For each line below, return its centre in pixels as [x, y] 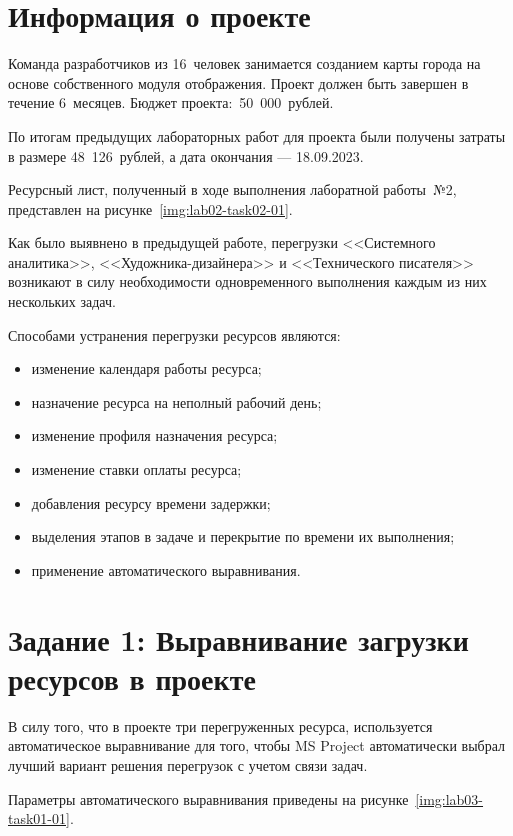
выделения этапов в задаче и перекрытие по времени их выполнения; [243, 536]
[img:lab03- [449, 798]
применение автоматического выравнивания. [166, 569]
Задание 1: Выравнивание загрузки [238, 638]
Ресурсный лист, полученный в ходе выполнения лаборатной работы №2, [232, 189]
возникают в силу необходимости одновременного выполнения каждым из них [247, 281]
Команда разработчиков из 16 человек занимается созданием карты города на [244, 63]
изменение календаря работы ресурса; [146, 368]
